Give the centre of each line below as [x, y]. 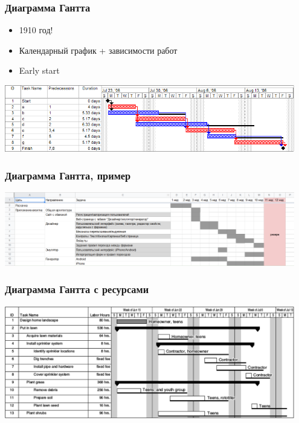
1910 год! [36, 30]
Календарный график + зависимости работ [98, 50]
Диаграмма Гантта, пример [68, 175]
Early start [39, 70]
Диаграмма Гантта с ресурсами [77, 289]
